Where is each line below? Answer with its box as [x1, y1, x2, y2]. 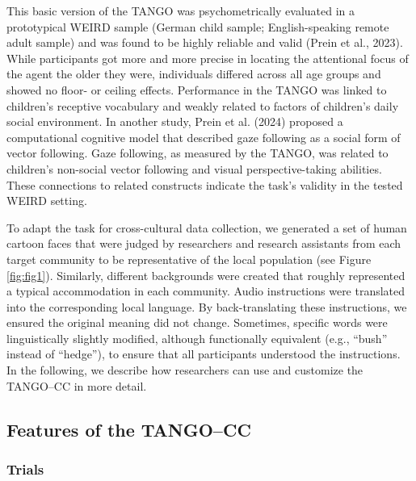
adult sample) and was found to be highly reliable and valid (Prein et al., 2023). [6, 34, 403, 51]
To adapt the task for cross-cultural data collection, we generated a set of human [6, 219, 407, 236]
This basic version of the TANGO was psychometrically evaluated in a [6, 2, 355, 19]
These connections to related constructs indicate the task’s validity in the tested [6, 176, 403, 193]
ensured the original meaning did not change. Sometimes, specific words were [6, 314, 388, 331]
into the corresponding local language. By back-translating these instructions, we [6, 298, 407, 315]
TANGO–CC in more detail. [6, 377, 147, 394]
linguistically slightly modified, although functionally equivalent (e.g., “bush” [6, 329, 388, 346]
